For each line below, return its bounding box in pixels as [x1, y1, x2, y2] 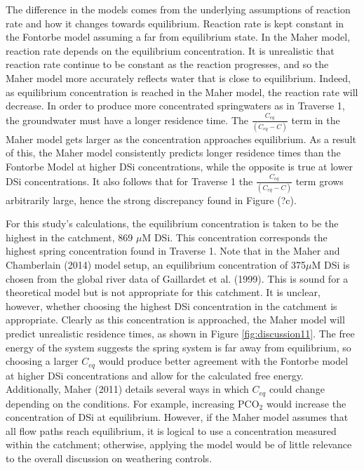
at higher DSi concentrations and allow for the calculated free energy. [6, 368, 304, 382]
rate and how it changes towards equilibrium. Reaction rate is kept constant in [6, 15, 344, 30]
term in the [291, 112, 340, 127]
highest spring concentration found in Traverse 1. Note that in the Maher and [6, 243, 340, 258]
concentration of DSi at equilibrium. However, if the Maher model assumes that [6, 410, 349, 424]
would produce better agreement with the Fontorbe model [98, 354, 349, 368]
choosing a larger [6, 354, 79, 368]
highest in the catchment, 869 [6, 229, 133, 244]
